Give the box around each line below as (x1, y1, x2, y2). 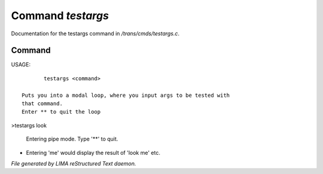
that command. (22, 100, 63, 107)
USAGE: (11, 61, 31, 68)
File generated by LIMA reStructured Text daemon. (11, 160, 136, 167)
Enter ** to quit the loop (22, 108, 101, 115)
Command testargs (11, 9, 109, 22)
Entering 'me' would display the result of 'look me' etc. (26, 149, 161, 156)
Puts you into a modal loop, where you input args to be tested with (22, 91, 230, 99)
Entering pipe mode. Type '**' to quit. (26, 135, 118, 143)
